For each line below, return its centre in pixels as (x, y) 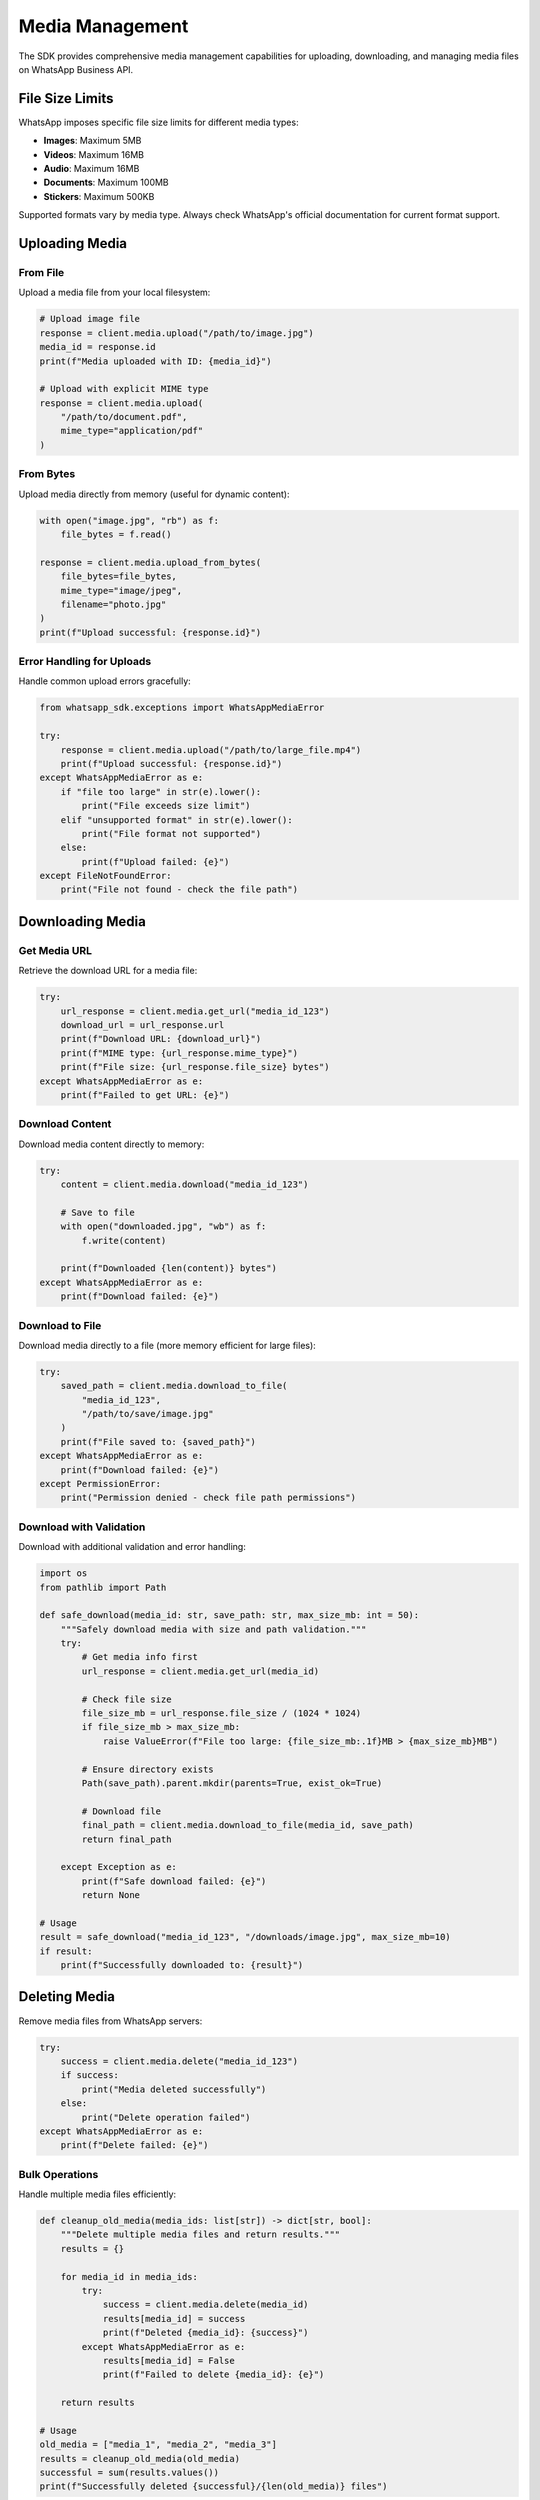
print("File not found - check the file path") (179, 889)
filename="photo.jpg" (113, 604)
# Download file (121, 1811)
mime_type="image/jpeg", (121, 590)
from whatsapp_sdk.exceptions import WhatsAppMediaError (182, 708)
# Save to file (97, 1212)
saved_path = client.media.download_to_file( (174, 1386)
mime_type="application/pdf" (132, 431)
